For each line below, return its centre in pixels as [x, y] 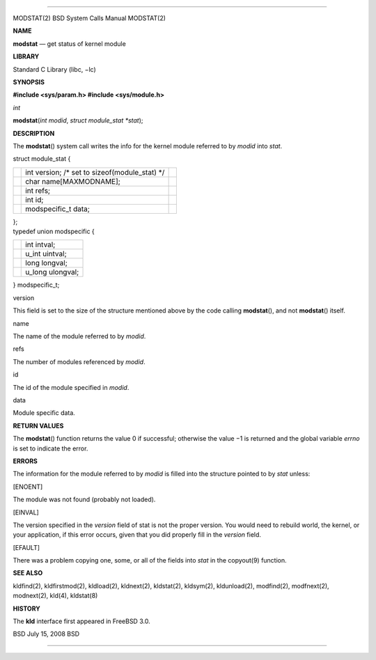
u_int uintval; [46, 254]
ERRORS [25, 461]
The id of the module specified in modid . [71, 387]
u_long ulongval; [52, 272]
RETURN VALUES [38, 425]
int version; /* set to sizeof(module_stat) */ [95, 172]
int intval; [40, 245]
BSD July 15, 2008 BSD [46, 634]
